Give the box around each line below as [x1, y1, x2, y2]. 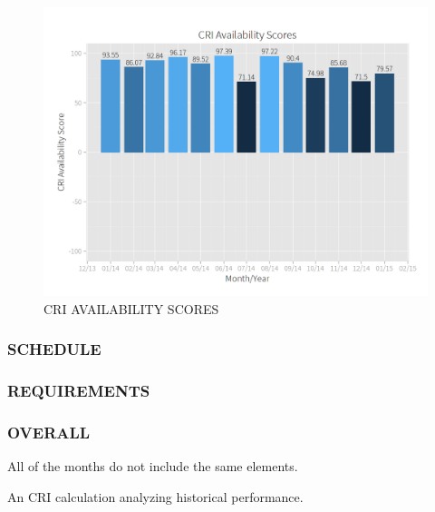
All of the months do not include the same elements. [7, 457, 298, 476]
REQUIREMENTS [7, 379, 150, 401]
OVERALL [7, 420, 91, 443]
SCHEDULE [7, 338, 101, 360]
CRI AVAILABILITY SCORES [43, 299, 219, 318]
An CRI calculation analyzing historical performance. [7, 487, 304, 506]
